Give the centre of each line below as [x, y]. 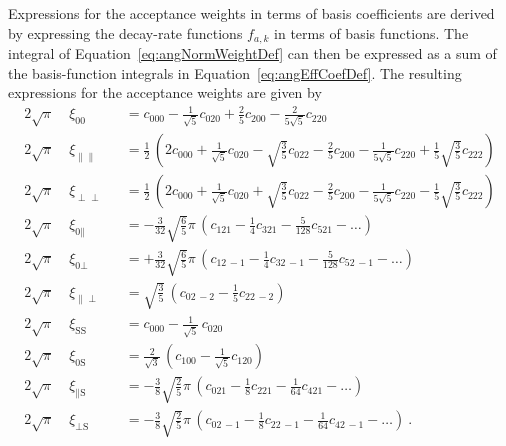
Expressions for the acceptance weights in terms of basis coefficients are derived [251, 13]
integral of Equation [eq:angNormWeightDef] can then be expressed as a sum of [252, 53]
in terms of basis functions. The [371, 32]
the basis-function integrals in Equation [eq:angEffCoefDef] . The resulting [235, 72]
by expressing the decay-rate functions [125, 32]
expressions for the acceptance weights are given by [165, 92]
